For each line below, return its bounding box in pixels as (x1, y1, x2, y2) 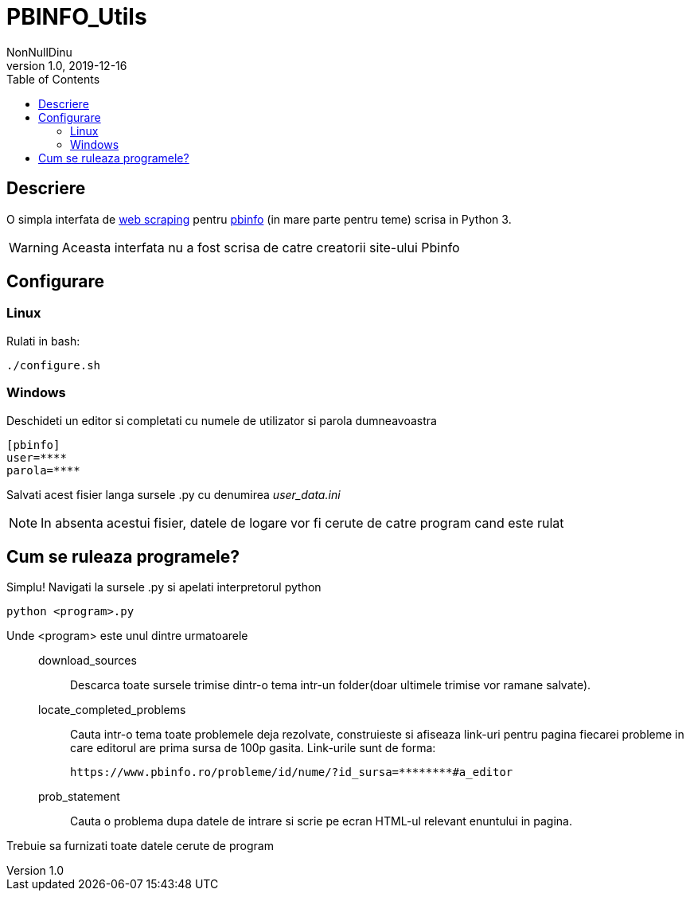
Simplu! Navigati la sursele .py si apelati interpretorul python (6, 580, 322, 595)
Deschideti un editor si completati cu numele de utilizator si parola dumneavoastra (6, 413, 437, 427)
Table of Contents (6, 72, 100, 86)
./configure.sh (6, 358, 101, 372)
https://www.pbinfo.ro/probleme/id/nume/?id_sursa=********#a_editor (70, 766, 513, 779)
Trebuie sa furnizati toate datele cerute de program (6, 839, 274, 853)
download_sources (38, 653, 137, 668)
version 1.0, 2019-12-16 (6, 58, 127, 72)
